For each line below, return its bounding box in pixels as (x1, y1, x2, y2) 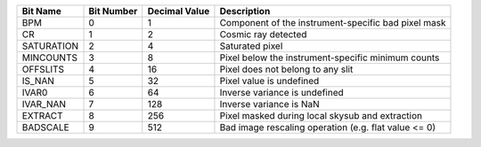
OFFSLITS (21, 63, 65, 75)
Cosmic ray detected (219, 28, 307, 40)
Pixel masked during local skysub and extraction (219, 110, 423, 121)
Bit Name (21, 5, 61, 17)
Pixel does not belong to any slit (219, 63, 354, 75)
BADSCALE (21, 121, 70, 133)
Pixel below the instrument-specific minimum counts (219, 51, 440, 64)
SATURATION (21, 40, 79, 52)
